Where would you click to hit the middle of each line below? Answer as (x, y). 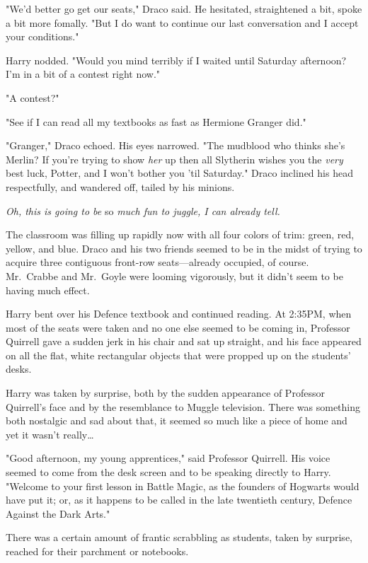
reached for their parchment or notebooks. (97, 551)
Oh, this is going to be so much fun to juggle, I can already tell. (143, 210)
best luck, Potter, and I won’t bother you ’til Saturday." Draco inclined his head (179, 173)
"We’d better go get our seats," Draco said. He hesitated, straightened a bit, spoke (184, 8)
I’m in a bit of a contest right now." (83, 74)
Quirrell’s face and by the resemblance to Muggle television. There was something (183, 406)
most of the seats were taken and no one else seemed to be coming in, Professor (178, 327)
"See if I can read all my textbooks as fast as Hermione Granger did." (156, 121)
